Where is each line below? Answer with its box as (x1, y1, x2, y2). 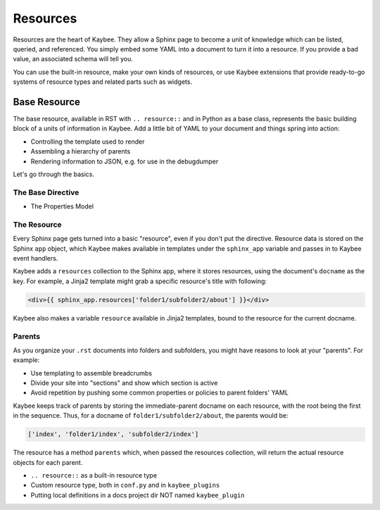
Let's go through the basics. (13, 170, 95, 178)
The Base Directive (13, 187, 80, 197)
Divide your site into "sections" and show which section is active (30, 379, 218, 387)
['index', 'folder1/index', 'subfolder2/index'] (27, 430, 199, 438)
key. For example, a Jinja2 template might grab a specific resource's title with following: (13, 277, 267, 285)
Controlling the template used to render (30, 137, 145, 146)
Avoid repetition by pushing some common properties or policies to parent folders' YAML (30, 388, 289, 397)
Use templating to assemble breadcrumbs (30, 368, 153, 377)
